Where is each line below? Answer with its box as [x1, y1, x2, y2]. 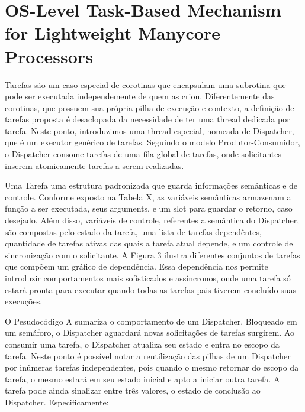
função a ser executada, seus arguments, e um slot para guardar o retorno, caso [5, 202, 293, 215]
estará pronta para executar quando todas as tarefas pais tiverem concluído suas [5, 283, 296, 296]
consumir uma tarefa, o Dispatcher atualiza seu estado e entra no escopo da [5, 338, 280, 350]
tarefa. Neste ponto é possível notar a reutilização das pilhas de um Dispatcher [5, 349, 291, 362]
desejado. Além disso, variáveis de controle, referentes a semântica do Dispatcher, [5, 214, 300, 226]
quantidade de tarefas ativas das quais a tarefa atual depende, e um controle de [5, 237, 293, 249]
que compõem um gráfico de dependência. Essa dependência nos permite [5, 260, 268, 272]
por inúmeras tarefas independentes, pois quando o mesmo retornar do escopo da [5, 361, 299, 374]
